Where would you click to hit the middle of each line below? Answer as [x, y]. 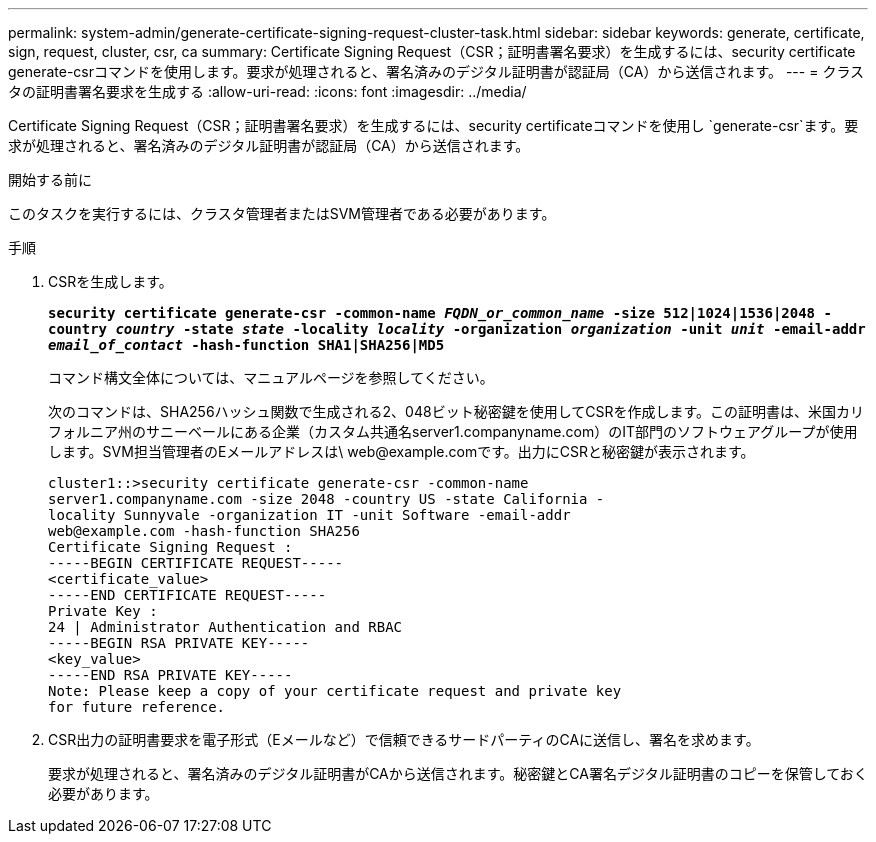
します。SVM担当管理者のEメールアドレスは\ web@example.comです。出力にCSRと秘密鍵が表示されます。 [401, 451]
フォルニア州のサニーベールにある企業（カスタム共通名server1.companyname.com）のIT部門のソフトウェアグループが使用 [453, 431]
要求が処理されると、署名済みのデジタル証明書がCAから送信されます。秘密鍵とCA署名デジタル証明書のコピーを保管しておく [458, 773]
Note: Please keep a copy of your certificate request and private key [335, 691]
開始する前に [50, 179]
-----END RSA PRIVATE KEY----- [170, 675]
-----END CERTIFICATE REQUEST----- [187, 595]
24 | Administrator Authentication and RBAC [225, 627]
